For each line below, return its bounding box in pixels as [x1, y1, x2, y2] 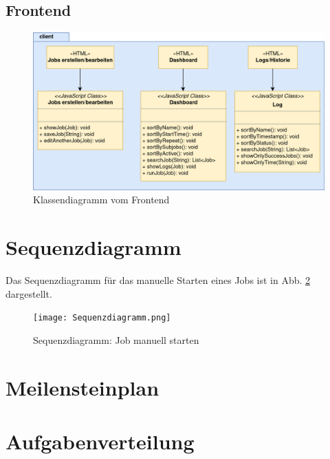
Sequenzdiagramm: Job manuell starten [33, 332, 199, 347]
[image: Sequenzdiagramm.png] [33, 313, 171, 323]
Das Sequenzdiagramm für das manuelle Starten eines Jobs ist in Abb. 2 [5, 273, 311, 287]
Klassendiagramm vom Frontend [33, 192, 170, 207]
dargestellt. [5, 286, 52, 300]
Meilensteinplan [5, 373, 159, 401]
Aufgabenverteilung [5, 427, 195, 456]
